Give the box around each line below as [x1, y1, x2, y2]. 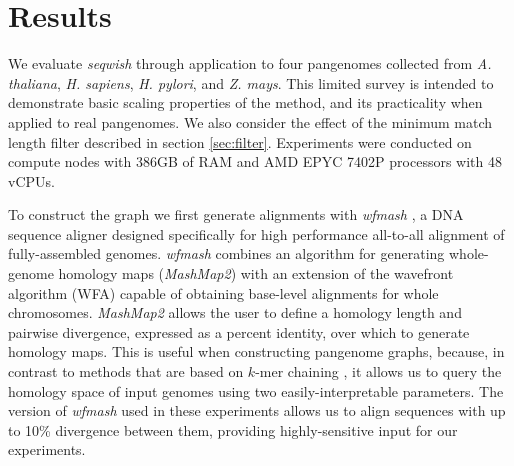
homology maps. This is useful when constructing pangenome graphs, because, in [8, 341, 505, 362]
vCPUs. [8, 170, 55, 191]
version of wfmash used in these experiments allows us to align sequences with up [8, 400, 506, 421]
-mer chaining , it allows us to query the [255, 361, 502, 382]
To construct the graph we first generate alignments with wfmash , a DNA [8, 204, 464, 225]
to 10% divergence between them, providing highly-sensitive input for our [8, 419, 458, 440]
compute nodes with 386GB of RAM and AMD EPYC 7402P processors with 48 [8, 151, 502, 172]
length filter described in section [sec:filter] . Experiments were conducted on [8, 131, 472, 152]
